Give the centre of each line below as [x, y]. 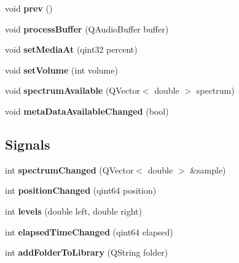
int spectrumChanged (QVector [69, 170]
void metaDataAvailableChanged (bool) [87, 111]
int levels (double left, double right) [73, 211]
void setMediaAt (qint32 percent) [71, 49]
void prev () [29, 8]
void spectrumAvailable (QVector [72, 90]
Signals [28, 144]
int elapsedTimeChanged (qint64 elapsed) [89, 231]
